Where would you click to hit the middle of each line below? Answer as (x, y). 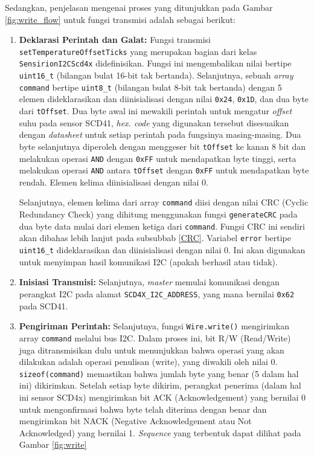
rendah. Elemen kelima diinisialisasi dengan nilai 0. (114, 182)
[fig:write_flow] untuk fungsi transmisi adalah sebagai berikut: (120, 19)
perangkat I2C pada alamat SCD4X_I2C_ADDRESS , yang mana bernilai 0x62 (157, 293)
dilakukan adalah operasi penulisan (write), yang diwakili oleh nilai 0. (148, 362)
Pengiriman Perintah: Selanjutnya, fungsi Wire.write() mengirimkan (154, 326)
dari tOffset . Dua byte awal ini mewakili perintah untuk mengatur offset (155, 111)
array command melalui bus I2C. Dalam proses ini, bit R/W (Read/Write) (155, 337)
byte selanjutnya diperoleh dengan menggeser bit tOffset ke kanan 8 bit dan (162, 146)
